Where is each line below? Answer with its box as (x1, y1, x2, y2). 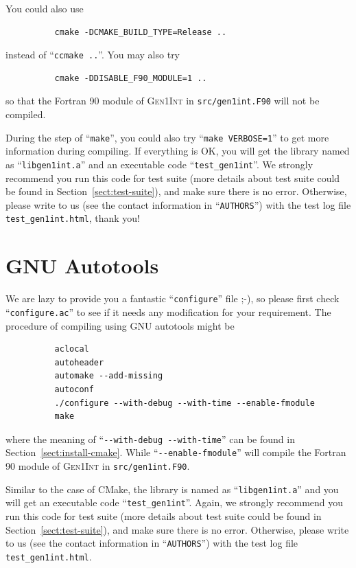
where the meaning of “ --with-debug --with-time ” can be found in (5, 431, 295, 446)
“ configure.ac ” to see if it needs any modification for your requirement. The (5, 304, 331, 319)
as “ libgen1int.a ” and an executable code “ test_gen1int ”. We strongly (5, 157, 313, 171)
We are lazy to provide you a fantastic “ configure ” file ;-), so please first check (5, 291, 340, 306)
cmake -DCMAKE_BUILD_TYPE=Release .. (54, 27, 227, 37)
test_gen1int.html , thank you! (5, 211, 141, 225)
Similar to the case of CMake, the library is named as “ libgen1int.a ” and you (5, 481, 339, 496)
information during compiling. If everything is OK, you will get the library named (5, 144, 350, 158)
